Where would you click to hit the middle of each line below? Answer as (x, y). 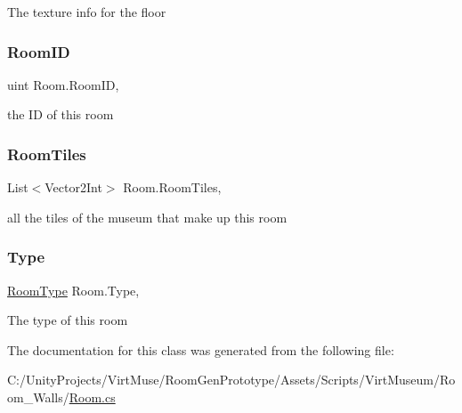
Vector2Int (73, 187)
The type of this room (68, 320)
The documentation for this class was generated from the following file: (201, 349)
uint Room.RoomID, (63, 84)
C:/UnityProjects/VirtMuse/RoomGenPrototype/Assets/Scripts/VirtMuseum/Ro (231, 380)
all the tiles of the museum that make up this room (147, 217)
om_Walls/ (38, 397)
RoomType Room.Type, (73, 290)
